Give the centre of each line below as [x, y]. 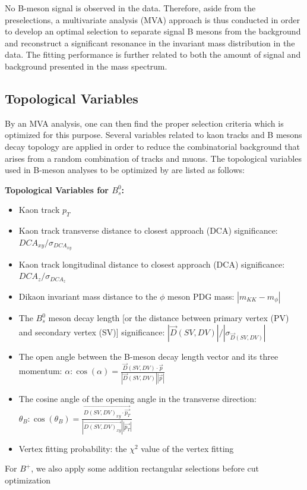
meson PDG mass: [201, 296]
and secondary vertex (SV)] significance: [92, 332]
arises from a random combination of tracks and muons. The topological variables [153, 158]
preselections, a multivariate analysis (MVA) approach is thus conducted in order [152, 19]
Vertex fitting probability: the [73, 448]
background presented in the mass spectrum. [86, 66]
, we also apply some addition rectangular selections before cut [145, 468]
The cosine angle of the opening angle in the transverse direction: [137, 399]
